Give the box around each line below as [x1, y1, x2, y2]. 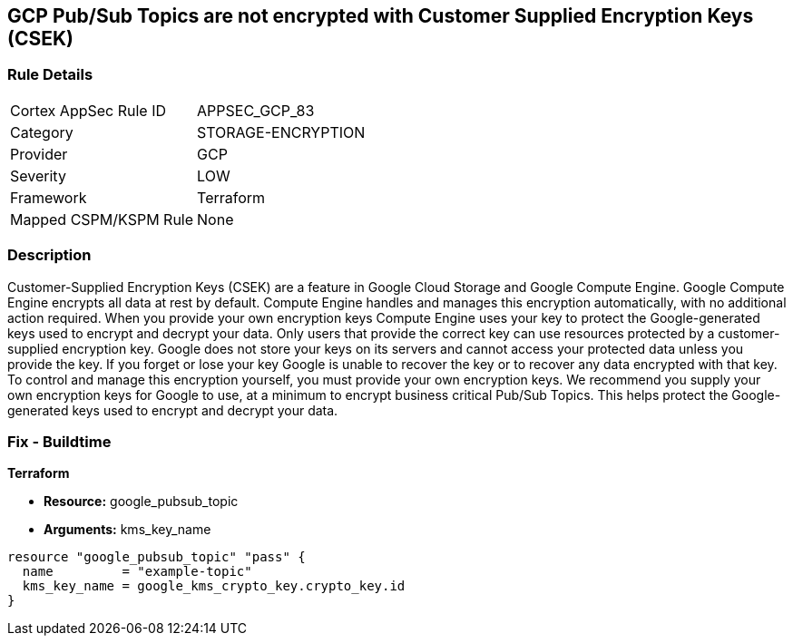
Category [10, 122, 73, 141]
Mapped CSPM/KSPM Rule [10, 209, 194, 229]
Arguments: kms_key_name [44, 521, 211, 538]
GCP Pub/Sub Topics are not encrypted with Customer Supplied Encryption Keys [7, 5, 754, 27]
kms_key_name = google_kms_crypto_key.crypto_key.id [22, 579, 406, 594]
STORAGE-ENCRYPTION [197, 122, 366, 141]
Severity [10, 166, 66, 185]
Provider [10, 144, 68, 163]
